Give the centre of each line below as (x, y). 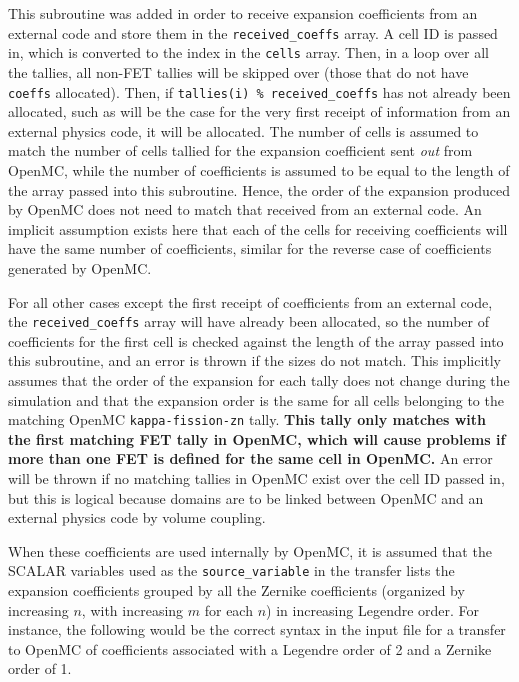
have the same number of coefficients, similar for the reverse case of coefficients (250, 248)
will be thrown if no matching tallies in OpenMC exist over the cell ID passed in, (256, 477)
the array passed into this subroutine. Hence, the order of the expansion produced (259, 189)
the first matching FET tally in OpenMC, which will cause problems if (257, 438)
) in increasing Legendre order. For (373, 609)
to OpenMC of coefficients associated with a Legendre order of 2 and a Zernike (250, 648)
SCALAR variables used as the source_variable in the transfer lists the (231, 570)
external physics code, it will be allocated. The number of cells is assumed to (243, 130)
